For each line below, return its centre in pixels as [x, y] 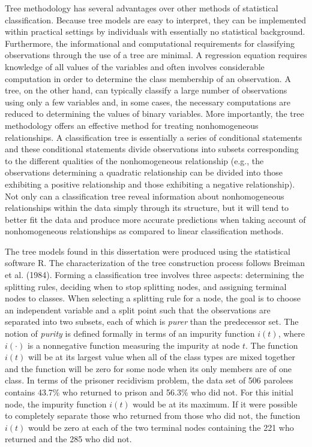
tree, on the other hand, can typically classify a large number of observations [146, 90]
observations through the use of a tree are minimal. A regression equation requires [156, 55]
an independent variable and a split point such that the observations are [138, 309]
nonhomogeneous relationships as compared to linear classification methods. [144, 231]
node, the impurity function [56, 404]
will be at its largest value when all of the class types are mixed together [162, 357]
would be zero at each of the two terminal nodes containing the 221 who [161, 427]
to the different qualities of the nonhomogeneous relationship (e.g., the [134, 160]
